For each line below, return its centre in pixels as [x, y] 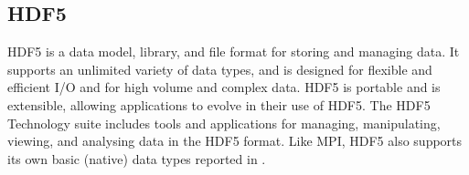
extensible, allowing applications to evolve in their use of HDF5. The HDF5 [219, 104]
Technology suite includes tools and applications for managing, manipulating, [224, 123]
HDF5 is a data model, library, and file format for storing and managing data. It [234, 51]
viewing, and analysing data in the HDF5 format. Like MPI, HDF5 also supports [235, 141]
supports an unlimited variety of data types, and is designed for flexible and [220, 69]
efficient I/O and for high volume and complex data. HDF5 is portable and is [224, 87]
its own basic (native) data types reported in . [137, 158]
